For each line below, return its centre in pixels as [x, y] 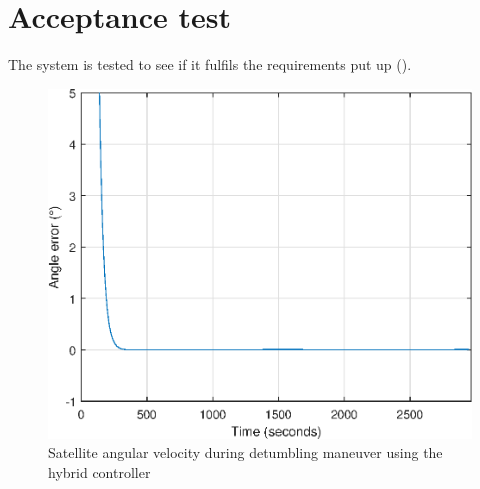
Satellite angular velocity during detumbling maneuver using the [245, 452]
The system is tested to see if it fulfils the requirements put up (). [210, 64]
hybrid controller [99, 471]
